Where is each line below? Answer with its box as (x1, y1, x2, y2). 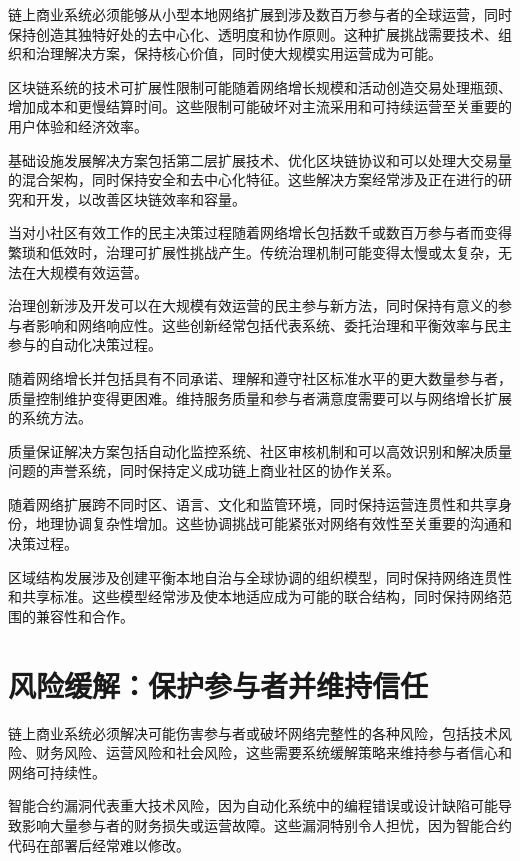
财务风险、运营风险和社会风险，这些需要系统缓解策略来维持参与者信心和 (35, 742, 512, 763)
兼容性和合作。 (35, 605, 134, 626)
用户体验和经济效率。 (8, 115, 148, 136)
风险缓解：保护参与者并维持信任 (8, 664, 429, 705)
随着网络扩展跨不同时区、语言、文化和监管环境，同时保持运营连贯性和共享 (8, 493, 498, 514)
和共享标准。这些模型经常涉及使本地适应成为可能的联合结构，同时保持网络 (8, 586, 498, 607)
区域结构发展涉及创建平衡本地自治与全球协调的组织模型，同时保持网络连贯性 (8, 566, 512, 587)
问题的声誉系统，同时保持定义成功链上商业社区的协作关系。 (8, 460, 400, 481)
